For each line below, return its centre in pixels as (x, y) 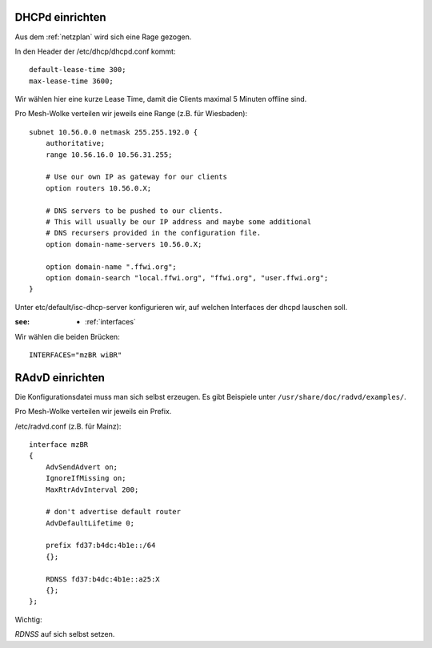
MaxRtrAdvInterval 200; (92, 489)
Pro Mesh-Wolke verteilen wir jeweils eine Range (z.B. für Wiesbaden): (131, 114)
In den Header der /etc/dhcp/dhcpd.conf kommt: (95, 51)
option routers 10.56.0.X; (98, 188)
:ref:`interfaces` (110, 322)
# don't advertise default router (113, 512)
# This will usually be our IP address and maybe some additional (178, 221)
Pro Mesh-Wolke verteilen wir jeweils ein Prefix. (93, 412)
